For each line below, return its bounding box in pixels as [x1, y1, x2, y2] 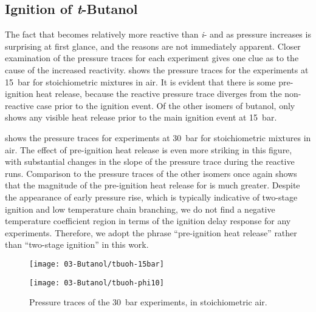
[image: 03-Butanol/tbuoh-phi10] [29, 278, 164, 287]
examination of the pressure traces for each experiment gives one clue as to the [5, 51, 299, 64]
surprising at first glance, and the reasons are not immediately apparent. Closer [5, 39, 301, 52]
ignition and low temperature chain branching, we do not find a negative [5, 202, 275, 215]
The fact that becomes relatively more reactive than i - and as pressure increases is [5, 28, 311, 41]
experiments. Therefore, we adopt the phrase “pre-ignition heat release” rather [5, 226, 297, 239]
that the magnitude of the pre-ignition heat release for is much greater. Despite [5, 179, 300, 191]
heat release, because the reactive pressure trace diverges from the [36, 87, 282, 100]
